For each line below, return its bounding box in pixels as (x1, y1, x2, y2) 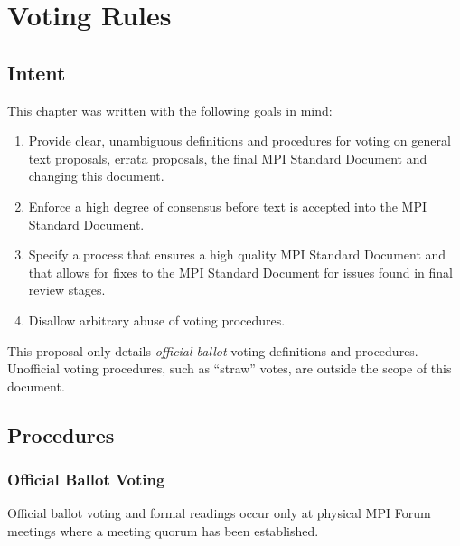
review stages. (28, 280, 106, 299)
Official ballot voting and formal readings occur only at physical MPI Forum (7, 504, 431, 522)
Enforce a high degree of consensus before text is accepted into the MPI (28, 196, 427, 215)
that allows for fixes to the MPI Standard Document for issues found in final (28, 262, 453, 281)
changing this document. (28, 166, 164, 185)
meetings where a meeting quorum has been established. (7, 521, 319, 540)
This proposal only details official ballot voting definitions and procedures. (7, 341, 418, 360)
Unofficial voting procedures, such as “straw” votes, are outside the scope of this (7, 359, 452, 378)
